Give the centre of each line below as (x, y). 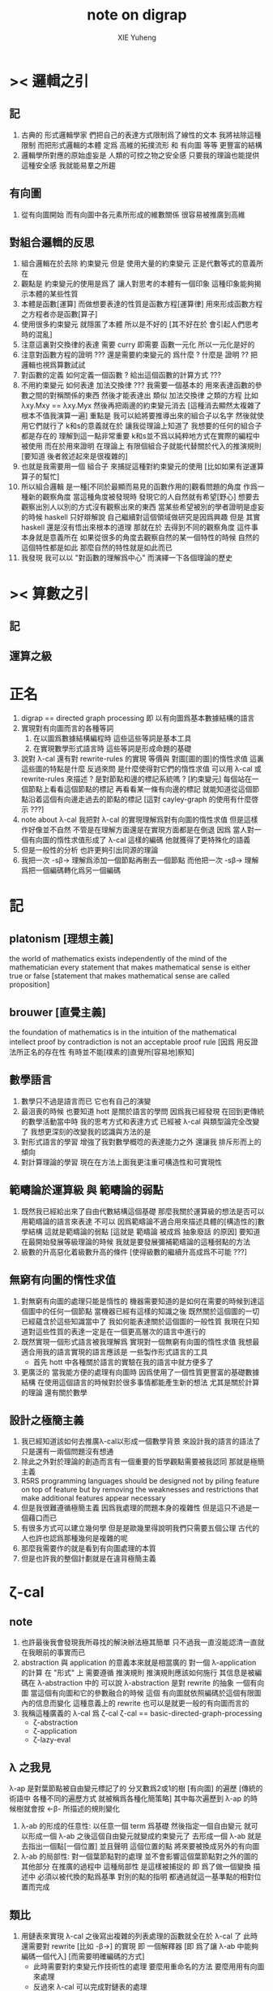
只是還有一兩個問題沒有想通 (67, 1452)
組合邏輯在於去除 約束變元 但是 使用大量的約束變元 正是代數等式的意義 (139, 263)
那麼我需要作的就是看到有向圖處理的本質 (88, 1548)
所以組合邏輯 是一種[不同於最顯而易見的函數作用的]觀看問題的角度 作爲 (139, 487)
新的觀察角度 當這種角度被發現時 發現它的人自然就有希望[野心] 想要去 (144, 497)
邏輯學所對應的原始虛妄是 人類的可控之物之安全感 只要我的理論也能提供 (140, 155)
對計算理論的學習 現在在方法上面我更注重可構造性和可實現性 (121, 1162)
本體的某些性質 (53, 294)
